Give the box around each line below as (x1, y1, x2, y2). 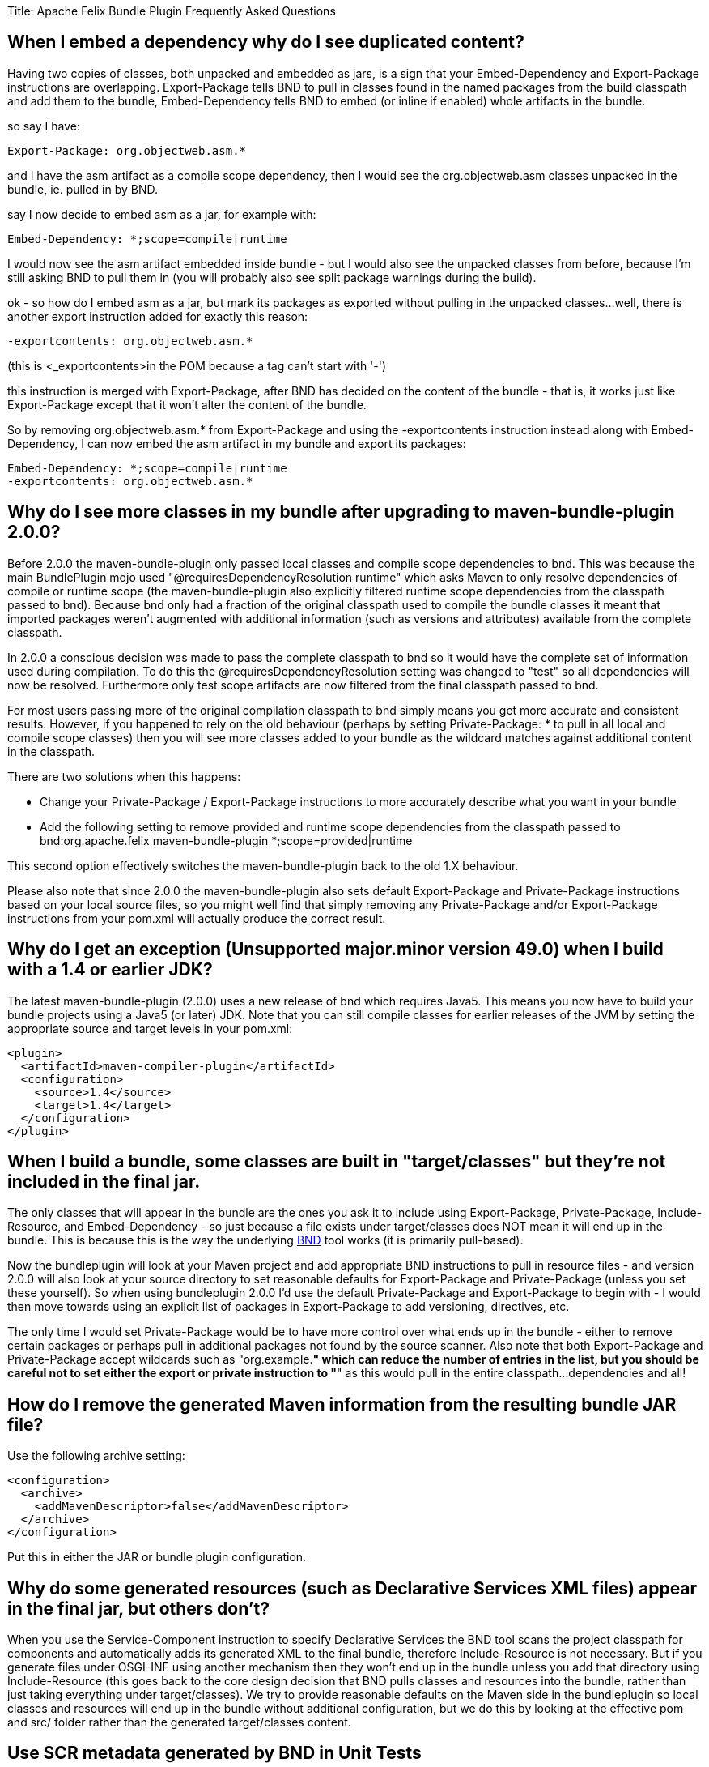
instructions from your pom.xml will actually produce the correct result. (7, 911, 386, 925)
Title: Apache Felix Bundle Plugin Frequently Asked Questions (7, 4, 336, 18)
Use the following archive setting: (7, 1449, 185, 1463)
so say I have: (7, 118, 80, 133)
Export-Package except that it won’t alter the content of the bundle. (7, 397, 367, 412)
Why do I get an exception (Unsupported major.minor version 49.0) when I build (7, 939, 664, 960)
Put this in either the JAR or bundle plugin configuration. (7, 1550, 307, 1564)
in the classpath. (7, 744, 96, 758)
